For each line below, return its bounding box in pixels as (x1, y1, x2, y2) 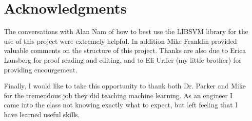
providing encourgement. (4, 64, 78, 74)
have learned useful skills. (4, 109, 80, 119)
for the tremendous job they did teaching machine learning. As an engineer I (4, 90, 233, 100)
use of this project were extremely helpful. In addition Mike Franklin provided (4, 35, 237, 46)
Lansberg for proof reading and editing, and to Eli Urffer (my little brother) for (4, 54, 242, 65)
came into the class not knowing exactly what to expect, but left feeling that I (4, 100, 238, 110)
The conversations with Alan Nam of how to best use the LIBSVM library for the (4, 26, 248, 36)
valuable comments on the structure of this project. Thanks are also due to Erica (4, 45, 246, 55)
